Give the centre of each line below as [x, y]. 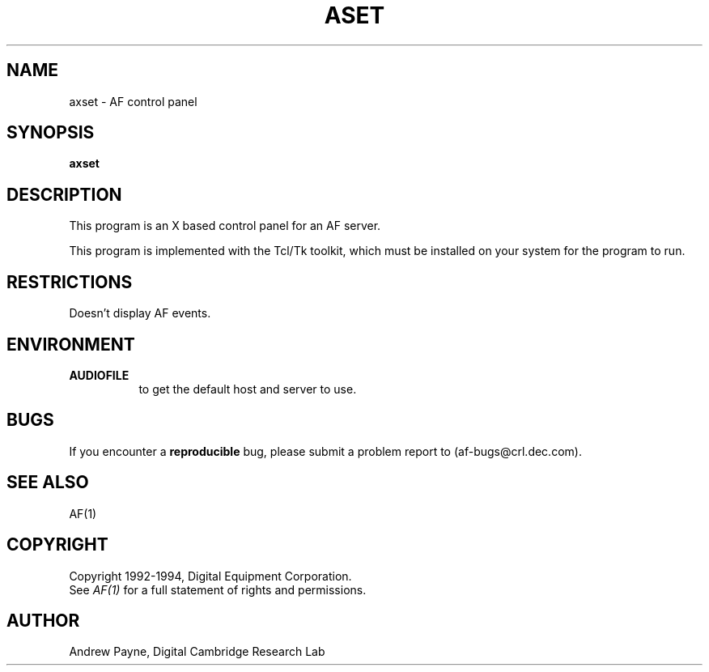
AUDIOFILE [99, 375]
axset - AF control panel [133, 101]
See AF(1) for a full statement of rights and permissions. [218, 589]
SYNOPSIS [51, 133]
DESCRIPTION [64, 194]
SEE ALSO [48, 483]
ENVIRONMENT [71, 344]
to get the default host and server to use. [248, 389]
